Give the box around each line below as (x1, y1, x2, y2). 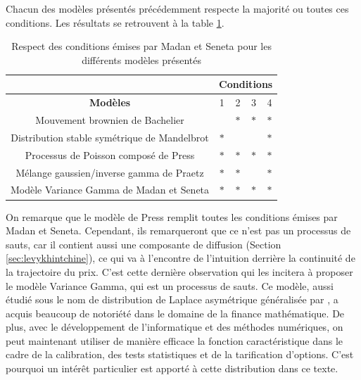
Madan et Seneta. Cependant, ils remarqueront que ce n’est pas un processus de (6, 223, 351, 238)
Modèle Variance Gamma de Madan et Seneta (11, 182, 210, 197)
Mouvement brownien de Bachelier (35, 113, 184, 127)
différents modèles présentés (82, 52, 202, 67)
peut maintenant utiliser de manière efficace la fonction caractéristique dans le (6, 333, 343, 348)
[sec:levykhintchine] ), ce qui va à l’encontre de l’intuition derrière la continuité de (6, 251, 355, 265)
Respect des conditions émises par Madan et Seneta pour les (11, 39, 272, 53)
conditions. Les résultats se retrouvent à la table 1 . (6, 15, 224, 30)
